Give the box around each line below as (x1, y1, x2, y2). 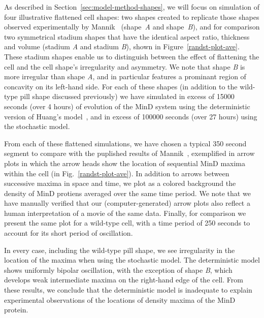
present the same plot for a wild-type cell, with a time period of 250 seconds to (4, 217, 250, 228)
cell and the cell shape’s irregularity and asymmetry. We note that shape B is (4, 61, 245, 72)
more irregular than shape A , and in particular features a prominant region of (4, 71, 246, 82)
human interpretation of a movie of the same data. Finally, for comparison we (4, 207, 246, 218)
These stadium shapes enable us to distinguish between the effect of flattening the (4, 51, 259, 61)
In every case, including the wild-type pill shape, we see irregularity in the (4, 244, 235, 255)
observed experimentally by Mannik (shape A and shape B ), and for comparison (4, 21, 260, 32)
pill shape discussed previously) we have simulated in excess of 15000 (20, 91, 235, 102)
